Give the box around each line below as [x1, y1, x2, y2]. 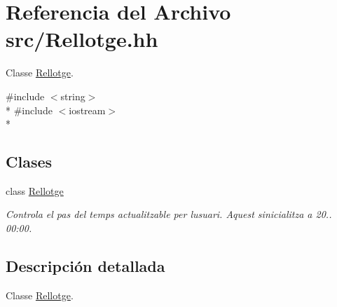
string [60, 88, 85, 103]
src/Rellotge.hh [6, 25, 158, 53]
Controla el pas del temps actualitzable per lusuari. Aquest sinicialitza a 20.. [6, 207, 332, 221]
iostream [69, 102, 106, 117]
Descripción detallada [6, 255, 165, 277]
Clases [6, 151, 53, 172]
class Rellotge [6, 183, 64, 198]
